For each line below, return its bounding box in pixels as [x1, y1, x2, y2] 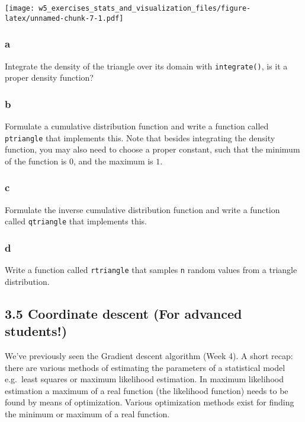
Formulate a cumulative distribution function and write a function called [5, 120, 269, 132]
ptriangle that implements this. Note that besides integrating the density [5, 131, 275, 144]
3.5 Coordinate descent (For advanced [5, 304, 242, 322]
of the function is [5, 154, 67, 167]
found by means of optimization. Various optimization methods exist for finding [5, 396, 294, 408]
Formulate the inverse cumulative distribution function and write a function [5, 203, 280, 215]
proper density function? [5, 71, 94, 84]
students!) [5, 322, 68, 340]
